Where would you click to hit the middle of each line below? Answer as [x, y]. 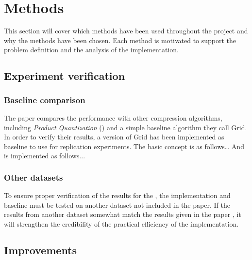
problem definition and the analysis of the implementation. [91, 50]
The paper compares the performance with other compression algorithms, [113, 117]
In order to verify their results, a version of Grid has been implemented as [114, 137]
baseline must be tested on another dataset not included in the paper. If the [117, 205]
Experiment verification [65, 76]
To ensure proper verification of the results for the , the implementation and [117, 195]
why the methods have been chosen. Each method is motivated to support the [120, 40]
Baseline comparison [45, 99]
